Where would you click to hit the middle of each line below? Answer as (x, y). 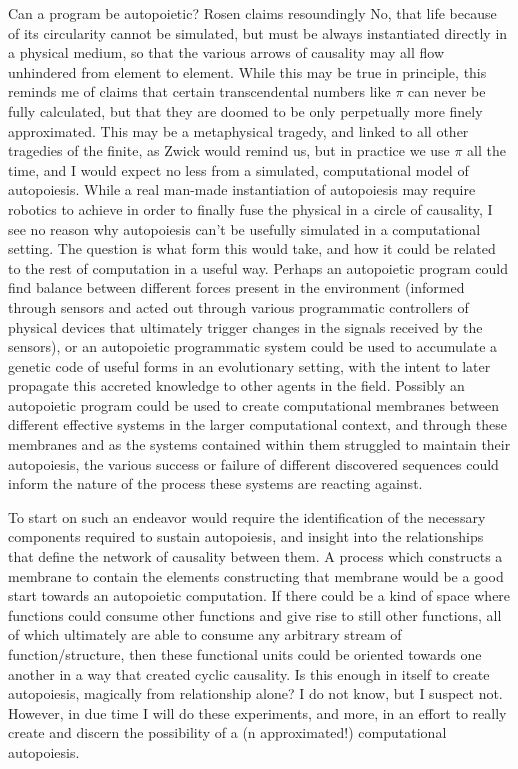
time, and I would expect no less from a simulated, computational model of (238, 169)
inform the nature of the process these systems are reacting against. (215, 483)
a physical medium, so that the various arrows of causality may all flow (226, 52)
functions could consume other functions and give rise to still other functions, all (255, 614)
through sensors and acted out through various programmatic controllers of (238, 306)
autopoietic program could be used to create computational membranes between (254, 404)
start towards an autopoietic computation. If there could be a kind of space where (259, 595)
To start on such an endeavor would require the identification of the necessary (247, 516)
